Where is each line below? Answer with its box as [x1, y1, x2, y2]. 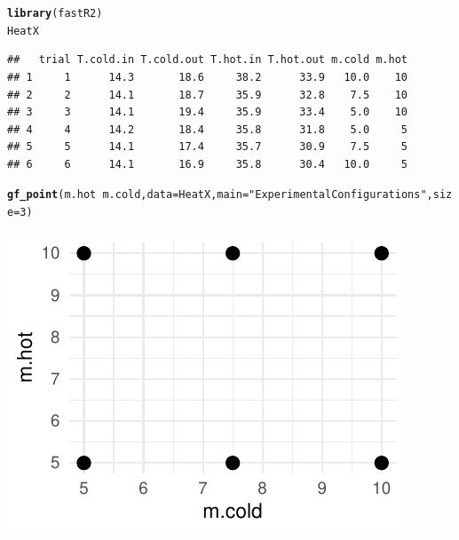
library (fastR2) [7, 7, 103, 20]
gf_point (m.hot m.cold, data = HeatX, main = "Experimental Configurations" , [7, 188, 433, 202]
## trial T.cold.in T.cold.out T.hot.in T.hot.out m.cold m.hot [7, 53, 408, 67]
